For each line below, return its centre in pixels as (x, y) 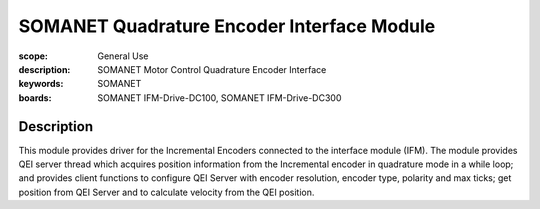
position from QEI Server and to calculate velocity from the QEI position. (166, 192)
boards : (35, 97)
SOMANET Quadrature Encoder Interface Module (227, 26)
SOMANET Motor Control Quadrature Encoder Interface (212, 69)
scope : (33, 56)
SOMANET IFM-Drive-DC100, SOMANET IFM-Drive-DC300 (219, 97)
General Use (123, 56)
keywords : (41, 84)
